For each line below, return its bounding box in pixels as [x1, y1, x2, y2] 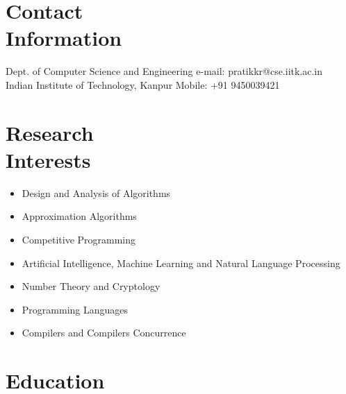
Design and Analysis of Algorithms [22, 185, 171, 200]
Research [6, 118, 94, 146]
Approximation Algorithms [22, 209, 137, 223]
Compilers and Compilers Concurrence [22, 325, 186, 340]
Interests [6, 145, 91, 173]
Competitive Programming [22, 232, 136, 246]
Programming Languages [22, 302, 129, 316]
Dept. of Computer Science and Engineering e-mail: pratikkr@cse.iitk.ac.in [6, 64, 323, 78]
